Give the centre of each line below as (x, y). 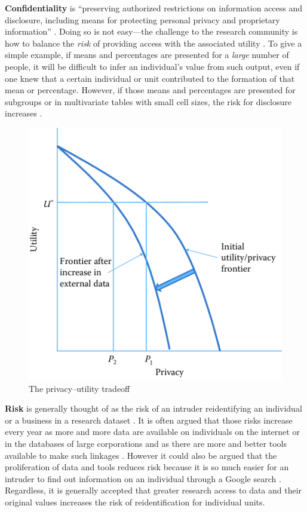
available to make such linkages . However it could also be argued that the (141, 455)
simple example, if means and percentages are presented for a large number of (147, 55)
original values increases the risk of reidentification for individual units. (135, 502)
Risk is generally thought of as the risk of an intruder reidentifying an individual (153, 408)
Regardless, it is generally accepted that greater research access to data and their (153, 490)
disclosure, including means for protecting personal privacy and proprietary (142, 19)
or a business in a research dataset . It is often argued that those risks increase (149, 420)
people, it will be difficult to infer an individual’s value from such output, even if (152, 66)
